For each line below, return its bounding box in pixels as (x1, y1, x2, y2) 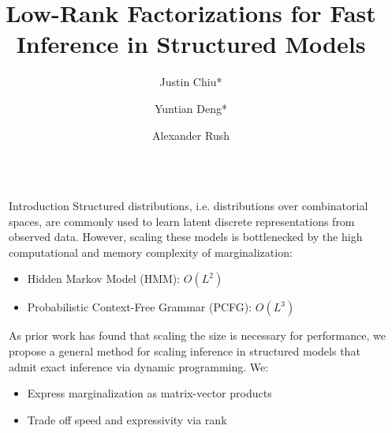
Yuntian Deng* (155, 100, 227, 116)
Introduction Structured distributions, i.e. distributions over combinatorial (9, 198, 368, 214)
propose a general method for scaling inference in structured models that (9, 343, 360, 360)
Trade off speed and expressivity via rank (27, 411, 227, 427)
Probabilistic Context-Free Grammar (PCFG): (27, 299, 252, 315)
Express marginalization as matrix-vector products (27, 385, 272, 401)
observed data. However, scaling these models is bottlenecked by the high (9, 228, 363, 245)
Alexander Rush (152, 126, 230, 143)
